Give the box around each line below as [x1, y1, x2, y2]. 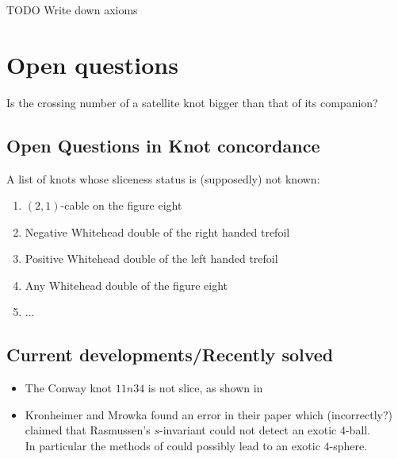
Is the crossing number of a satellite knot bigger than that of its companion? [6, 94, 378, 110]
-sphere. [329, 438, 368, 454]
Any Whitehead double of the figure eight [25, 276, 228, 293]
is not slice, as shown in [147, 380, 263, 396]
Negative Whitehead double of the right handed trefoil [25, 223, 290, 240]
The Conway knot [25, 380, 113, 396]
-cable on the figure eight [60, 197, 182, 214]
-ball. [345, 422, 371, 438]
